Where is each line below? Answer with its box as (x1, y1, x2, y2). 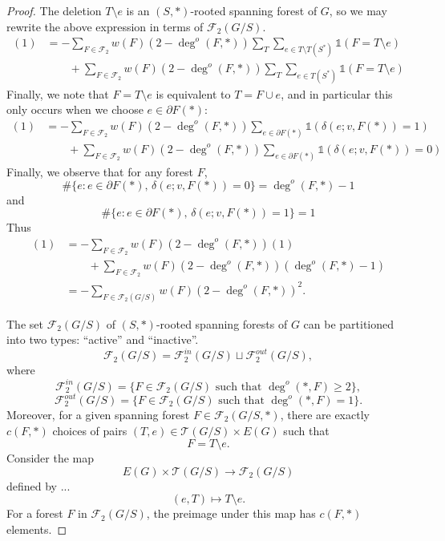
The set (6, 315, 43, 332)
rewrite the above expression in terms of (6, 18, 204, 34)
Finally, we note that (6, 85, 109, 102)
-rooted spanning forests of (156, 315, 288, 332)
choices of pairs (52, 422, 127, 438)
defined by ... (6, 477, 71, 494)
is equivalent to (156, 85, 231, 102)
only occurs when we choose (6, 101, 144, 118)
